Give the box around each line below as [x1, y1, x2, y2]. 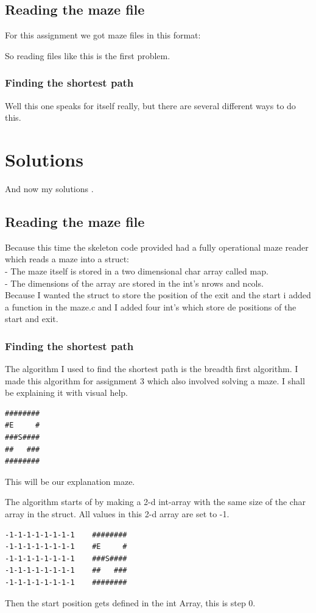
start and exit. [5, 312, 58, 325]
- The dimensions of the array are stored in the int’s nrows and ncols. [5, 276, 264, 289]
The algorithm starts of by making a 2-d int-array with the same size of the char [5, 495, 306, 508]
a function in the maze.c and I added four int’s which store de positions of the [5, 300, 297, 313]
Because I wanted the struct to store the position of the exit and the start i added [5, 289, 311, 301]
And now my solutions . [5, 182, 94, 195]
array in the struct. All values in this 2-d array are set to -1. [5, 507, 230, 520]
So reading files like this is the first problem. [5, 49, 170, 62]
